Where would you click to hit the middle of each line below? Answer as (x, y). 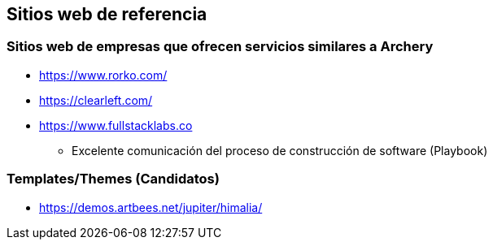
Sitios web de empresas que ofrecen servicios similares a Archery (220, 47)
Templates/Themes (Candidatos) (113, 179)
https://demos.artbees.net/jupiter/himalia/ (151, 207)
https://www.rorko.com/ (103, 75)
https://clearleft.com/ (96, 100)
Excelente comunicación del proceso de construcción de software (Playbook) (280, 150)
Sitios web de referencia (107, 14)
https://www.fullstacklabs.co (116, 125)
